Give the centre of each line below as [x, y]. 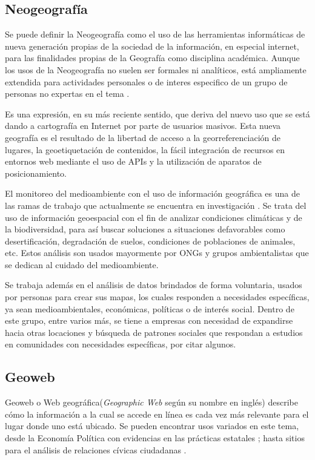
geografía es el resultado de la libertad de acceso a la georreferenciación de [143, 137]
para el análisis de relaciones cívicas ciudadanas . [96, 449]
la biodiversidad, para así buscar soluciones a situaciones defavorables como [145, 229]
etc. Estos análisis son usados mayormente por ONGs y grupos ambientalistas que [157, 253]
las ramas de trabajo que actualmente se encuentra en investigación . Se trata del [156, 205]
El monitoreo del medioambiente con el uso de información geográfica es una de [152, 193]
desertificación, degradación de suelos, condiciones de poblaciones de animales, [150, 241]
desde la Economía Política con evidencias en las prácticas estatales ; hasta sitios [155, 438]
